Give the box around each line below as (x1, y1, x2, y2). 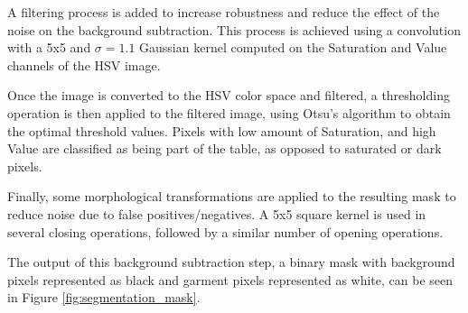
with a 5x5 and (7, 38, 91, 57)
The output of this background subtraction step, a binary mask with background (7, 253, 455, 272)
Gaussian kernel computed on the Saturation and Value (139, 38, 447, 57)
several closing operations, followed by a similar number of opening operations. (7, 222, 444, 241)
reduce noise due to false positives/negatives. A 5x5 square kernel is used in (7, 204, 426, 223)
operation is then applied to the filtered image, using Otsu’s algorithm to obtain (7, 103, 451, 122)
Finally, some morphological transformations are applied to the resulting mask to (7, 187, 456, 206)
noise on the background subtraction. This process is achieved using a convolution (7, 20, 461, 39)
